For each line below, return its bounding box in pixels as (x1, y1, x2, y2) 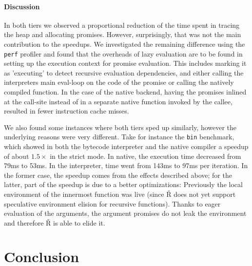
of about (4, 151, 29, 161)
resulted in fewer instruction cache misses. (4, 106, 129, 116)
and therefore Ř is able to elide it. (4, 217, 105, 228)
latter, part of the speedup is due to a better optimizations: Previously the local (4, 179, 243, 190)
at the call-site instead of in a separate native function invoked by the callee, (4, 96, 233, 106)
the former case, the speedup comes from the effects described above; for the (4, 170, 232, 180)
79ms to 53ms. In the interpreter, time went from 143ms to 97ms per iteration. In (4, 160, 248, 171)
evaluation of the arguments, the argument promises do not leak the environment (4, 208, 247, 218)
